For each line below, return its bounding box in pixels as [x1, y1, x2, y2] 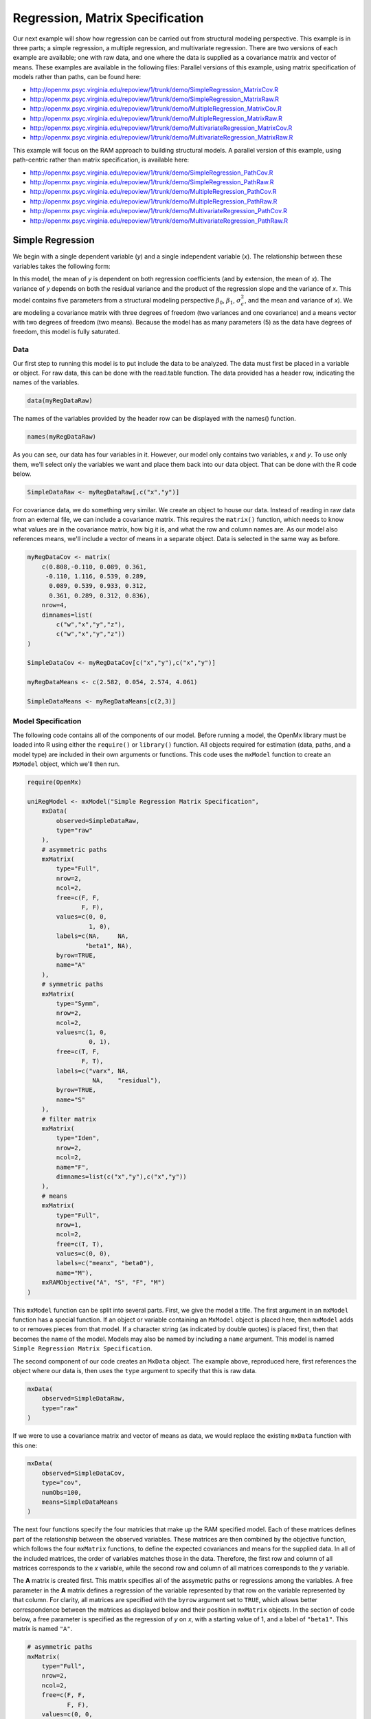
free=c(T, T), [56, 1240, 104, 1248]
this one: [12, 1441, 38, 1449]
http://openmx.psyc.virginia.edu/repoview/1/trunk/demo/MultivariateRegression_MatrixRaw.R [30, 133, 293, 142]
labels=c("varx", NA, [56, 1066, 129, 1075]
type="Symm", [56, 999, 100, 1007]
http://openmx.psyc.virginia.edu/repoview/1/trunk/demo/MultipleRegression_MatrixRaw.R [30, 114, 283, 122]
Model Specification [12, 716, 82, 726]
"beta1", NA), [85, 942, 133, 950]
